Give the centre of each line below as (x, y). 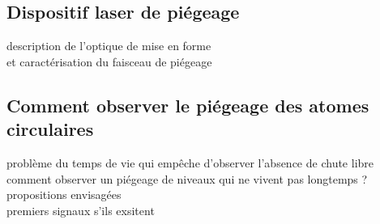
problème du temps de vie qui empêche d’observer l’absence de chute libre (190, 162)
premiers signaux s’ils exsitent (81, 210)
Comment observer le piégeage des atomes (188, 105)
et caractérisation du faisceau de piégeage (109, 61)
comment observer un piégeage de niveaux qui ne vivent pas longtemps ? (187, 178)
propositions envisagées (64, 194)
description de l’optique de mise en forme (109, 46)
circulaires (50, 129)
